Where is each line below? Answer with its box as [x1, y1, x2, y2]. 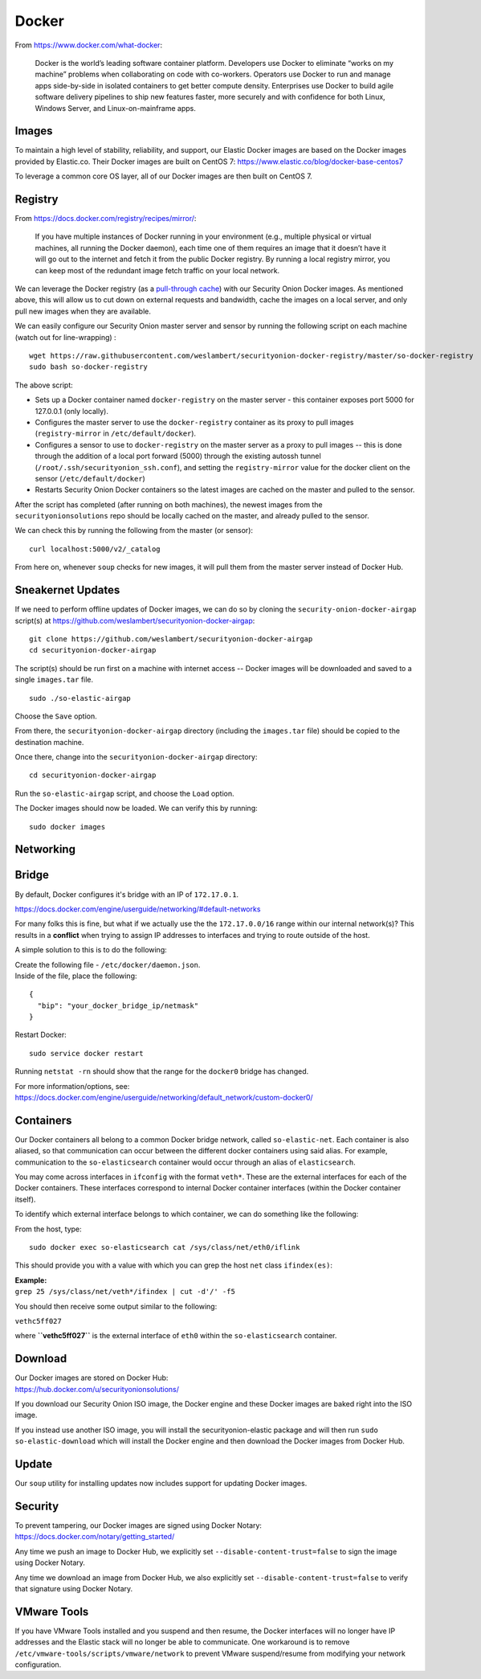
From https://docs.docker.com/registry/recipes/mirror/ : [14, 214, 197, 223]
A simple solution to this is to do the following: [14, 945, 168, 955]
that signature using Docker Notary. [14, 1584, 133, 1594]
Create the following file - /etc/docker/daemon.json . [14, 960, 201, 969]
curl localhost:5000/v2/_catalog [29, 544, 161, 554]
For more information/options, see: [14, 1081, 130, 1091]
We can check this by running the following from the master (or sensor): [14, 526, 253, 535]
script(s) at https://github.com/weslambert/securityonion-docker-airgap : [14, 616, 255, 625]
